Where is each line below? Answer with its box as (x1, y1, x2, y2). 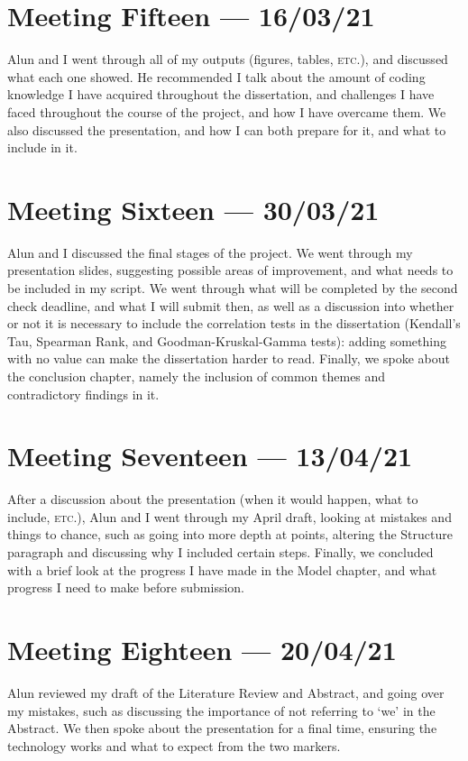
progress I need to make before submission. (7, 578, 244, 597)
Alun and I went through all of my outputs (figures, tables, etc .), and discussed (7, 50, 448, 69)
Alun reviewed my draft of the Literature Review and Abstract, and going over (7, 683, 445, 701)
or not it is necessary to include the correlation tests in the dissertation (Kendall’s (7, 314, 461, 333)
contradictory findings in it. (7, 384, 160, 403)
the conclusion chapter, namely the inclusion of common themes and (7, 366, 386, 385)
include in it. (7, 138, 78, 157)
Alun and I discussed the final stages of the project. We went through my (7, 243, 413, 261)
